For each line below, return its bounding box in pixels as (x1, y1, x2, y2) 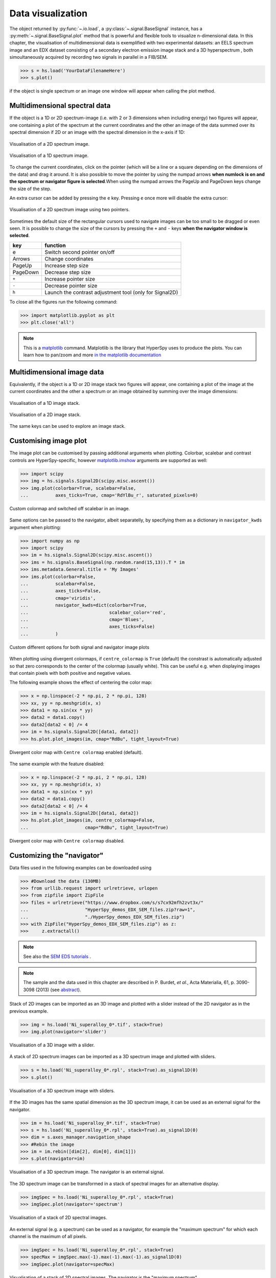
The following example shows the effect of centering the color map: (9, 679, 152, 686)
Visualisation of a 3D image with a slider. (9, 1042, 95, 1048)
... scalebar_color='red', (20, 609, 166, 615)
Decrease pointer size (44, 282, 98, 289)
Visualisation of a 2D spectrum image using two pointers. (9, 207, 130, 213)
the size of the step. (9, 186, 52, 192)
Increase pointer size (44, 275, 96, 282)
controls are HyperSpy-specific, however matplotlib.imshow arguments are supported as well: (9, 457, 208, 463)
